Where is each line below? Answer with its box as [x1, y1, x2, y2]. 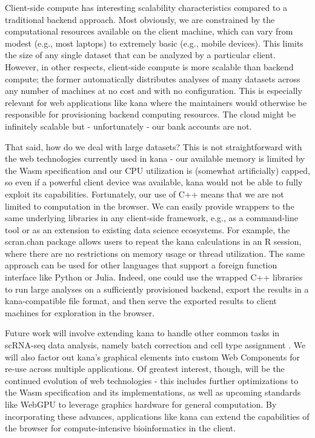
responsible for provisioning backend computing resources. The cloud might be [5, 108, 296, 121]
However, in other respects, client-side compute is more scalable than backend [5, 60, 294, 73]
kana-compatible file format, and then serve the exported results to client [5, 294, 277, 307]
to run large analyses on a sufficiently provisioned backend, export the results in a [5, 282, 309, 295]
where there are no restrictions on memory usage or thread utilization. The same [5, 247, 305, 259]
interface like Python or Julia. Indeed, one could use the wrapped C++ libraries [5, 271, 303, 284]
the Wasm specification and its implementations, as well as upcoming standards [5, 386, 301, 399]
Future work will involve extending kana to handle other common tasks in [5, 327, 280, 339]
